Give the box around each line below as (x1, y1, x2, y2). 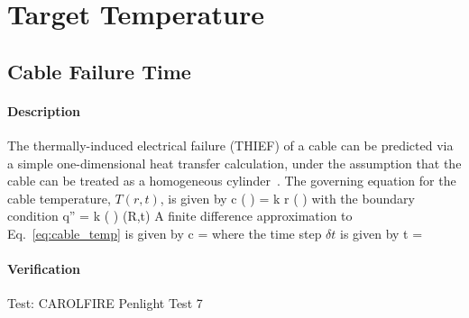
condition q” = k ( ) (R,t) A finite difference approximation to (7, 206, 353, 225)
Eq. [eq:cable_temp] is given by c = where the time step (7, 223, 322, 242)
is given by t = (340, 223, 423, 242)
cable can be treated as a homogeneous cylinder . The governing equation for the (7, 171, 456, 190)
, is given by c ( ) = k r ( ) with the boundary (160, 188, 415, 207)
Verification (7, 259, 80, 278)
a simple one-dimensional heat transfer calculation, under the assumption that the (7, 153, 462, 172)
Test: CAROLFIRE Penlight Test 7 (7, 294, 203, 313)
